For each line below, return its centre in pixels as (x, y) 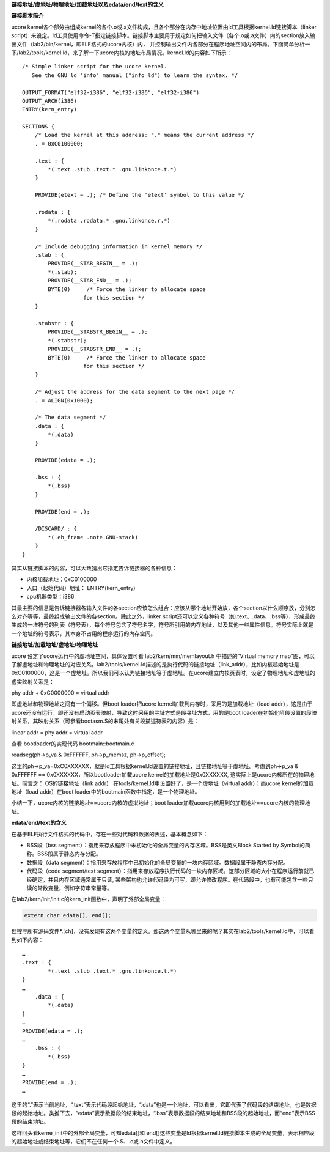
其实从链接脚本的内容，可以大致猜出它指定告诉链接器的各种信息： (94, 568)
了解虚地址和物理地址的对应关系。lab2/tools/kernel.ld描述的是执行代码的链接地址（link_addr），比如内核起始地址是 (155, 664)
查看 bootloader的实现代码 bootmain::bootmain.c (73, 744)
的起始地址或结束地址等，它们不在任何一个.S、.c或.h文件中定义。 (94, 1142)
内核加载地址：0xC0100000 (62, 579)
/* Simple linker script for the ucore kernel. (95, 67)
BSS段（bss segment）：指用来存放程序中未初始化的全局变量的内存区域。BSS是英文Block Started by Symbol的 (166, 845)
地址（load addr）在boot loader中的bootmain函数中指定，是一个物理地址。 (106, 791)
